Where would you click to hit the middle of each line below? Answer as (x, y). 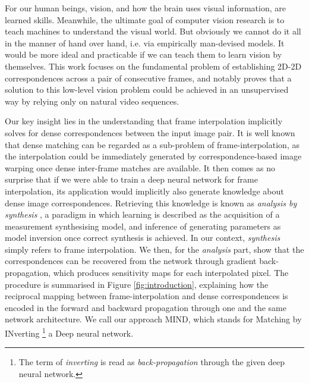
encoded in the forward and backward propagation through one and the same (146, 307)
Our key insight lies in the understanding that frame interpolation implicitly (144, 121)
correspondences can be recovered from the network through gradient (131, 261)
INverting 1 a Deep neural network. (69, 332)
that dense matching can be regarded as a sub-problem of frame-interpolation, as (152, 144)
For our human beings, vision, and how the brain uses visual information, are (145, 8)
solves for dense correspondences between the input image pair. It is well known (150, 132)
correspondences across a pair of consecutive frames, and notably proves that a (148, 78)
